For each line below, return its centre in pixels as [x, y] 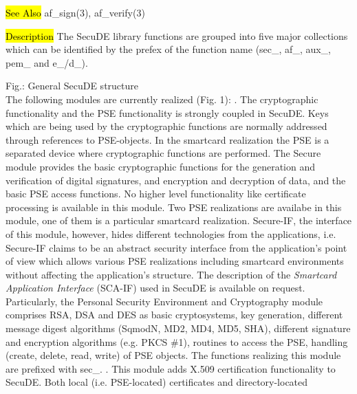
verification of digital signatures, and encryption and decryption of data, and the [176, 180]
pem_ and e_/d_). [47, 62]
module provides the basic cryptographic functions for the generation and [161, 166]
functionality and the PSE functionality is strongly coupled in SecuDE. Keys [167, 112]
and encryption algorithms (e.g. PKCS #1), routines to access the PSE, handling [177, 341]
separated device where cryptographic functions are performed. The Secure [163, 153]
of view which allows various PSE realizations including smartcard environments [175, 261]
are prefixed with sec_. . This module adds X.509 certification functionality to [171, 368]
